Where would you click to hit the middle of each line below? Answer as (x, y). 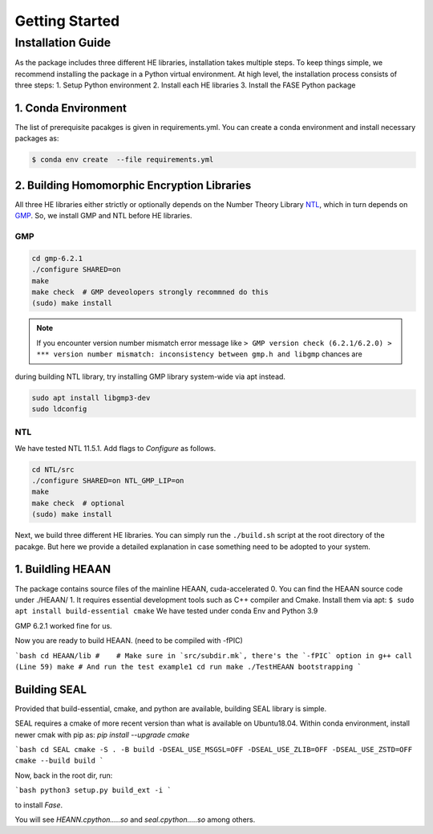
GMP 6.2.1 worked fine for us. (63, 625)
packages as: (37, 138)
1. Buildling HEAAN (63, 570)
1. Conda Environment (71, 108)
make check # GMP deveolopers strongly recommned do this (150, 292)
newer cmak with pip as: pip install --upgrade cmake (102, 734)
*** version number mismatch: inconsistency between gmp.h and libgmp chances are (199, 354)
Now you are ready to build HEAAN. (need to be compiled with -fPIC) (129, 641)
